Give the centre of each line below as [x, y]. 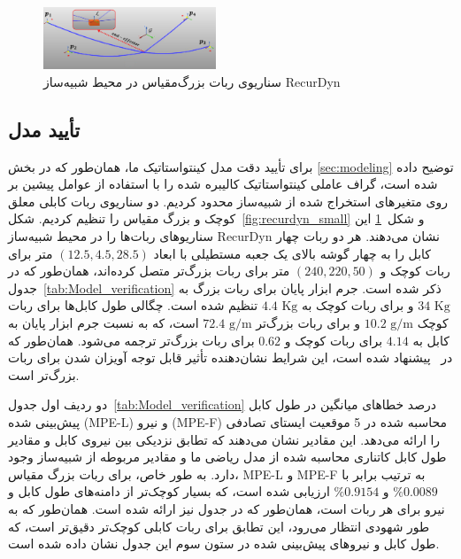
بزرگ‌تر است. [44, 374]
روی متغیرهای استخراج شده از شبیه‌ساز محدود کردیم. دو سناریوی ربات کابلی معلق [228, 201]
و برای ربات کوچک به [358, 305]
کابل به [431, 340]
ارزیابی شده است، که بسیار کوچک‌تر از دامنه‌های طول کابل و [169, 491]
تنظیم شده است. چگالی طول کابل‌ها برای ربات [133, 305]
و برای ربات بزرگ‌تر [308, 322]
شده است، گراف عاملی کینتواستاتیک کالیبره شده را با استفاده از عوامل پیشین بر [223, 184]
